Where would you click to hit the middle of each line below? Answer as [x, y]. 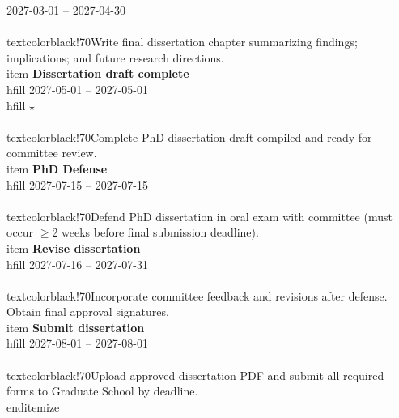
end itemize [33, 406]
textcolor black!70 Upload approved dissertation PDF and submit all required [195, 375]
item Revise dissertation [74, 247]
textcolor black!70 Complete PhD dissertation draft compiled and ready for [189, 136]
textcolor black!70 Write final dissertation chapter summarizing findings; [182, 42]
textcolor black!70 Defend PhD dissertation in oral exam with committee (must [199, 216]
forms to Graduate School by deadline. [102, 391]
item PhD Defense [57, 168]
